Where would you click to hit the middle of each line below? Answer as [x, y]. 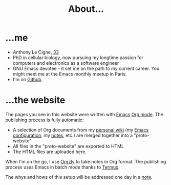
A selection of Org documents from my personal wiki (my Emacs [81, 129]
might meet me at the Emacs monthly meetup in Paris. [70, 74]
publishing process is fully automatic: [45, 120]
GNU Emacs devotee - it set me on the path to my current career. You [86, 68]
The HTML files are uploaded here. [50, 152]
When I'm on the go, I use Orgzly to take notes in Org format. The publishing [86, 161]
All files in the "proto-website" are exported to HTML [68, 146]
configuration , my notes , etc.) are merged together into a [73, 135]
